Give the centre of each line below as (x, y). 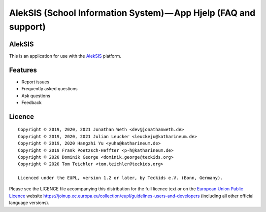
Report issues (35, 82)
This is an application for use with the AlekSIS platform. (65, 56)
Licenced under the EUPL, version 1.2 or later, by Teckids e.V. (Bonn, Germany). (120, 178)
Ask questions (36, 96)
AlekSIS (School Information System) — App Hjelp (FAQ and (132, 13)
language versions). (29, 203)
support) (28, 27)
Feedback (32, 102)
